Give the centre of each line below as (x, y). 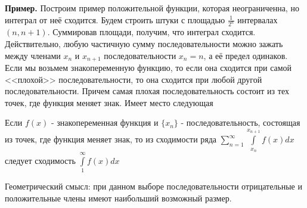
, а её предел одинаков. (246, 55)
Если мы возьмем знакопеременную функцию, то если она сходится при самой (148, 68)
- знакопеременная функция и (105, 122)
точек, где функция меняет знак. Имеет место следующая (109, 102)
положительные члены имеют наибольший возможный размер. (118, 198)
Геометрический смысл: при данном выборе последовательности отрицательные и (153, 186)
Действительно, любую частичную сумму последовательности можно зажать (144, 44)
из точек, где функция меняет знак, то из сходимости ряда (111, 139)
